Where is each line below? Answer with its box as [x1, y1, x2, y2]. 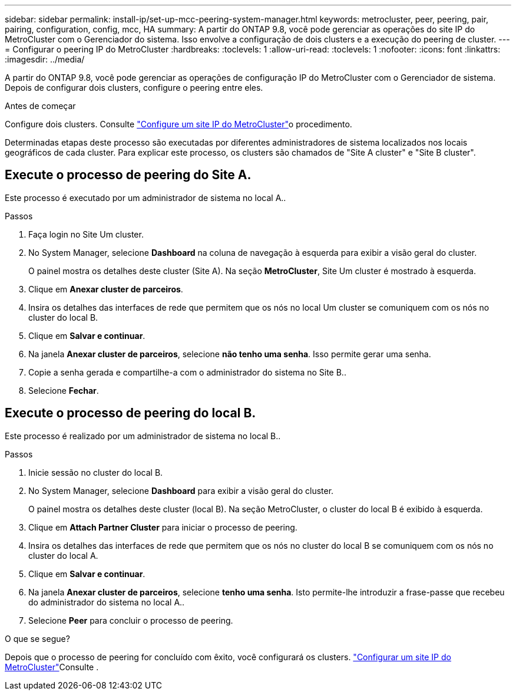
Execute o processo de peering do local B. [5, 406, 256, 421]
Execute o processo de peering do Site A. [5, 167, 252, 183]
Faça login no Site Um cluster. [28, 229, 144, 239]
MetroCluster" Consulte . [5, 661, 99, 672]
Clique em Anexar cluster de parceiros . [28, 284, 183, 294]
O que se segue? [5, 633, 70, 644]
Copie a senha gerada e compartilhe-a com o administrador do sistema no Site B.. [28, 367, 346, 377]
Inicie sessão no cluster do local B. [28, 467, 163, 477]
